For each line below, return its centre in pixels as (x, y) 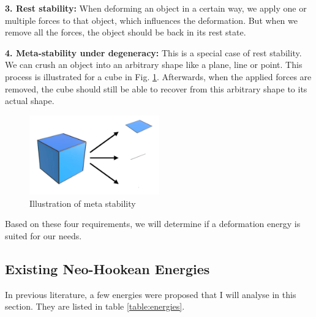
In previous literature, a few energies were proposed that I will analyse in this (151, 294)
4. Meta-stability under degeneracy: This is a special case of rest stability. (153, 52)
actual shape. (30, 101)
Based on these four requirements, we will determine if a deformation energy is (153, 224)
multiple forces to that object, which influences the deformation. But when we (151, 20)
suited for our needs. (43, 235)
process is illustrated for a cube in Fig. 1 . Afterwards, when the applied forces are (158, 76)
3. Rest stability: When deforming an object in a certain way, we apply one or (156, 8)
